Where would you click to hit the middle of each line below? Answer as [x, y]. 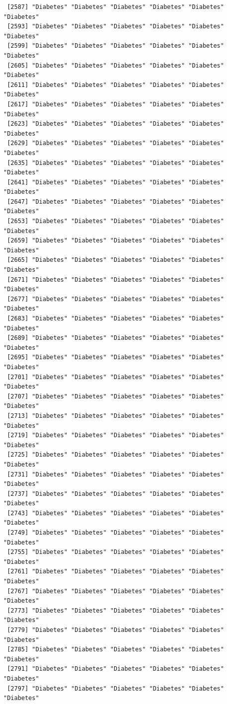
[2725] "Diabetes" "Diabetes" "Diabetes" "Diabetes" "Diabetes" [115, 455]
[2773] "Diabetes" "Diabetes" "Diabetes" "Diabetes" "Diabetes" [115, 610]
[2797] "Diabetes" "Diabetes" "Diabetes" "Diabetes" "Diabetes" [115, 688]
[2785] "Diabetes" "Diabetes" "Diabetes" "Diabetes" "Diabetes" [115, 650]
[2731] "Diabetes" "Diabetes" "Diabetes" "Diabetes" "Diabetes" [115, 474]
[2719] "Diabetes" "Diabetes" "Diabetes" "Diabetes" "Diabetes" [115, 435]
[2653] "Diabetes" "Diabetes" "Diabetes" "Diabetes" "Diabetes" [115, 221]
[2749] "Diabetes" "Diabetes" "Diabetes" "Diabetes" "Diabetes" [115, 533]
